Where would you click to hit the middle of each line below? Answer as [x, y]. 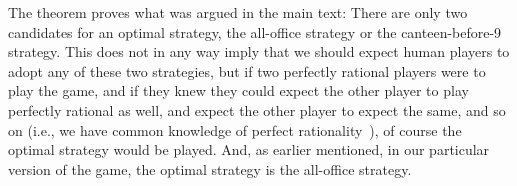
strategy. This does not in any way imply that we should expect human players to [259, 51]
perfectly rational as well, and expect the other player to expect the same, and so [257, 109]
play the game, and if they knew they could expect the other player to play [238, 90]
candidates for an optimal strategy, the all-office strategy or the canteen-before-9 [255, 31]
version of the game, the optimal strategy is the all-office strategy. [210, 168]
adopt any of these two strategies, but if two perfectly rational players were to [247, 70]
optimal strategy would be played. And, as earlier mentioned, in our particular [249, 149]
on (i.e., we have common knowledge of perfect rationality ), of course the [235, 129]
